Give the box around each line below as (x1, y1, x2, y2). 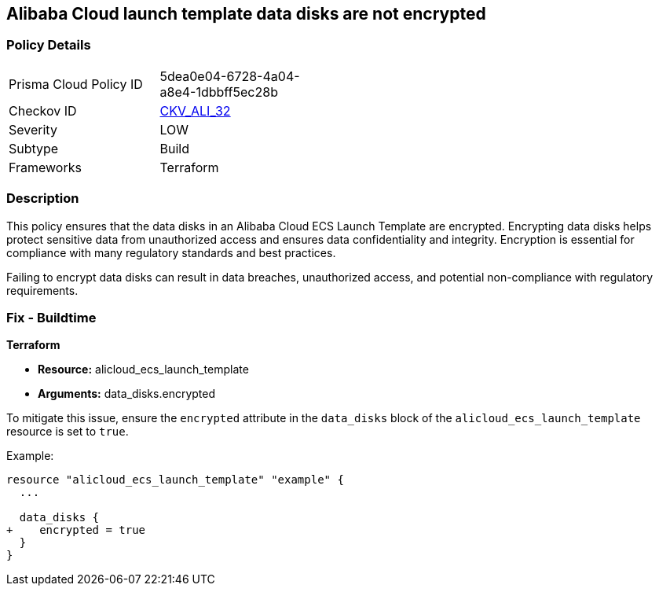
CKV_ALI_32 (159, 102, 231, 119)
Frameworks (9, 159, 82, 175)
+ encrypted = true (6, 524, 146, 537)
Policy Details (6, 37, 91, 53)
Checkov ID (9, 102, 77, 119)
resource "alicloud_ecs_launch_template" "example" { (6, 473, 344, 487)
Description (6, 190, 79, 207)
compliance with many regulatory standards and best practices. (6, 245, 336, 259)
